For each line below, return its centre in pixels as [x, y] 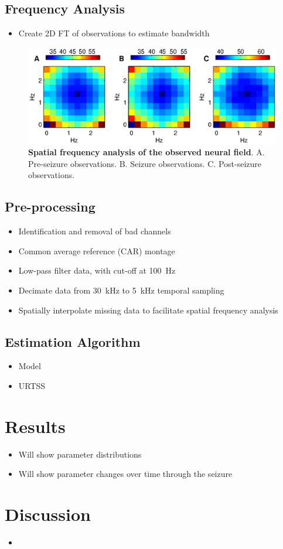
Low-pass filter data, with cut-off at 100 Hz [97, 270]
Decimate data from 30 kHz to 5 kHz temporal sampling [121, 290]
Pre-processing [50, 207]
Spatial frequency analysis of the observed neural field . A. [146, 152]
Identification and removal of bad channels [95, 231]
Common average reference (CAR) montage [97, 250]
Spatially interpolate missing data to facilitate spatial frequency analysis [148, 310]
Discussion [48, 514]
